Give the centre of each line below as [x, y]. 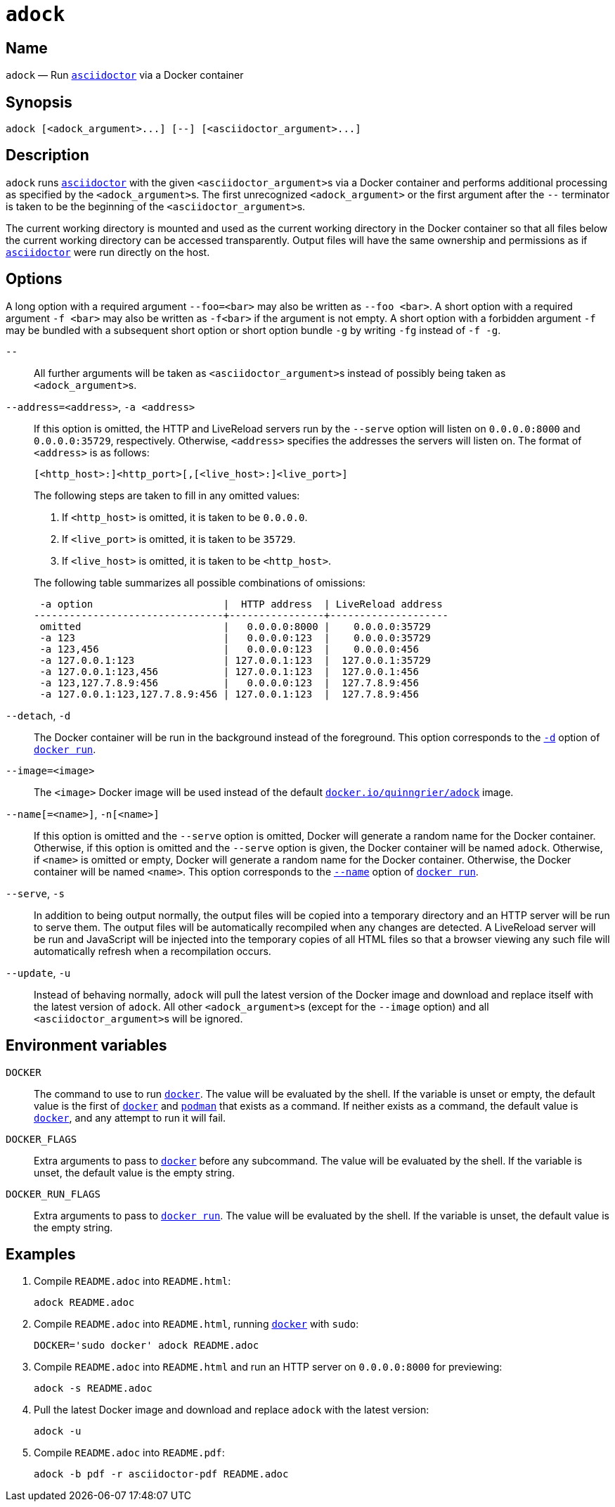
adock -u [58, 1431]
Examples [41, 1254]
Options [34, 279]
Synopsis [39, 102]
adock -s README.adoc [93, 1389]
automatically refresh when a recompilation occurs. [153, 951]
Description [47, 155]
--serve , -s [35, 893]
